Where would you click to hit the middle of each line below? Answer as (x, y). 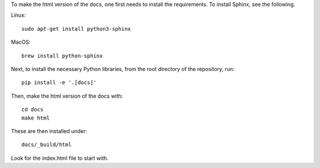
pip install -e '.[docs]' (59, 83)
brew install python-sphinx (62, 56)
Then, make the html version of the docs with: (67, 96)
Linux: (18, 15)
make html (36, 118)
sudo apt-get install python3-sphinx (76, 29)
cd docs (33, 110)
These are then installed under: (49, 131)
